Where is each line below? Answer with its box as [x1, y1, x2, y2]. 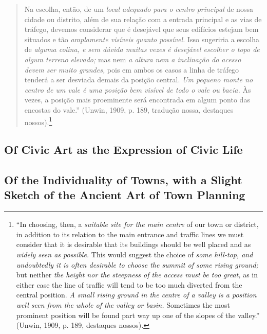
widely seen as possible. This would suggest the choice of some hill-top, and [16, 249, 253, 259]
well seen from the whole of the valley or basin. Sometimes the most [16, 299, 230, 310]
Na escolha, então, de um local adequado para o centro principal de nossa [24, 4, 253, 14]
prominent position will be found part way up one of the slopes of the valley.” [16, 309, 260, 320]
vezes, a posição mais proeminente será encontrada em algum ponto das [24, 94, 250, 105]
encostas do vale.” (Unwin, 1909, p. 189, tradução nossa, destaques [24, 104, 234, 115]
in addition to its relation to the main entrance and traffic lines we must [16, 228, 244, 239]
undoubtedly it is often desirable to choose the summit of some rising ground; [16, 259, 258, 270]
